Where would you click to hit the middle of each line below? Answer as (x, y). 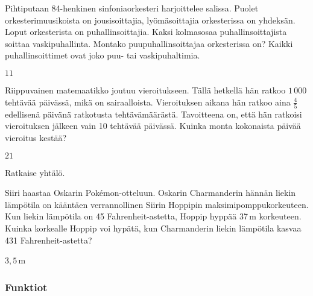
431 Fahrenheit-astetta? (49, 240)
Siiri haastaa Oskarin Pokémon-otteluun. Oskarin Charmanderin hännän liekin (150, 193)
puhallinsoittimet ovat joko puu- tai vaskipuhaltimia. (103, 55)
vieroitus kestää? (36, 138)
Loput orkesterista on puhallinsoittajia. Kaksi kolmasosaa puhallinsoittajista (146, 32)
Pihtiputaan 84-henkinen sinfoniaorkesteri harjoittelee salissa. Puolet (132, 8)
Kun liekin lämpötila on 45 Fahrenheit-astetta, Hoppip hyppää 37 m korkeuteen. (153, 216)
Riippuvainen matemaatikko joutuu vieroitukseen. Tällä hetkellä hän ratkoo (145, 90)
